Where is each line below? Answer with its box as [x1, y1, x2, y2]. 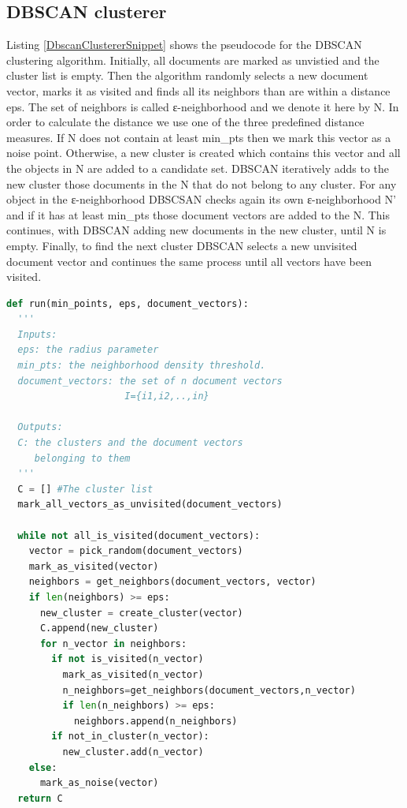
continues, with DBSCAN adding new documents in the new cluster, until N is [6, 222, 387, 238]
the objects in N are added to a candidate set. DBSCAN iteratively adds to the [6, 159, 390, 176]
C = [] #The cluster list [17, 483, 154, 495]
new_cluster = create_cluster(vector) [39, 607, 243, 619]
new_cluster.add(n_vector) [62, 746, 204, 757]
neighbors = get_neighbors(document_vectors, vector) [28, 576, 316, 588]
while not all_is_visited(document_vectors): [17, 529, 261, 541]
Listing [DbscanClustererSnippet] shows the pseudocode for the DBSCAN [6, 36, 362, 53]
